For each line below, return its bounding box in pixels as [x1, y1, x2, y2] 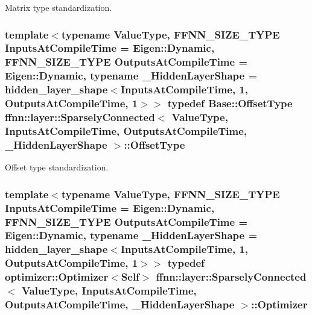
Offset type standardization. [5, 161, 109, 173]
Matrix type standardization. [5, 1, 112, 13]
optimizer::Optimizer [5, 269, 109, 284]
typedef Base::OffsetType [167, 96, 293, 111]
